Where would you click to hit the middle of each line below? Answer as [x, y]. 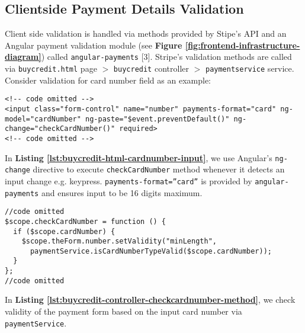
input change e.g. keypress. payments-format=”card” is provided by [129, 180]
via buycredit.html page [51, 68]
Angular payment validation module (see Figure [94, 45]
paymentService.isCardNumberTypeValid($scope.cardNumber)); [151, 251]
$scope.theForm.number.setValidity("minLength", [119, 241]
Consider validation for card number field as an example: [108, 80]
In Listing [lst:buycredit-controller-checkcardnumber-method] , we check [150, 300]
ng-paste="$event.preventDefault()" [158, 119]
